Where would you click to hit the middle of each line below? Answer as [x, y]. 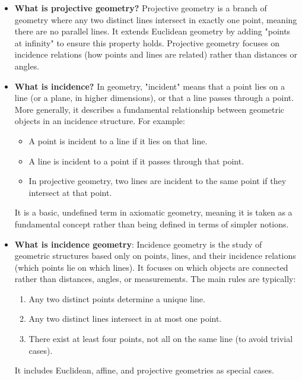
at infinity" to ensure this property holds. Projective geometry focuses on [147, 42]
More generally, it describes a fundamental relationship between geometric [150, 109]
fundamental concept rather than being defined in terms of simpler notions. [152, 224]
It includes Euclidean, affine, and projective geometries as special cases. [144, 370]
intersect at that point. [70, 192]
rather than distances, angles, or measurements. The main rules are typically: [155, 279]
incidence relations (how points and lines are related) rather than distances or [156, 54]
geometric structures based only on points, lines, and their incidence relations [155, 256]
